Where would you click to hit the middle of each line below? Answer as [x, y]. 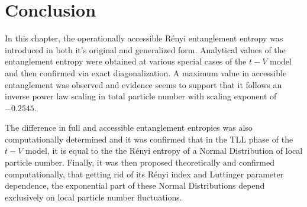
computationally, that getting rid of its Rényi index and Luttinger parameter [144, 174]
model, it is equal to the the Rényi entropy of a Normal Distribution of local [164, 151]
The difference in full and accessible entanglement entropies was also [129, 127]
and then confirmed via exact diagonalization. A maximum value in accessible [146, 72]
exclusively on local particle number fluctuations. [93, 197]
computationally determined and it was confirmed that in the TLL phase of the [149, 139]
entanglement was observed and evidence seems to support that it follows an [143, 84]
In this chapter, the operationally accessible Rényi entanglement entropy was [144, 38]
